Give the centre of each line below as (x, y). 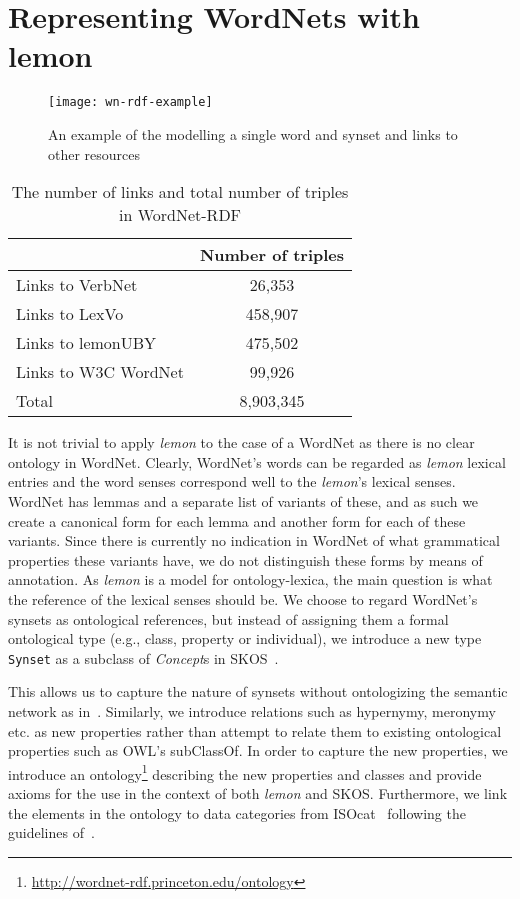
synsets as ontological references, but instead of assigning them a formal (228, 618)
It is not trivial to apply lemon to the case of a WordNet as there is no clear (241, 442)
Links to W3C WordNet (100, 372)
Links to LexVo (70, 314)
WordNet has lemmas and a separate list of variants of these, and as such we (243, 500)
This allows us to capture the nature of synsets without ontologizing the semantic (258, 691)
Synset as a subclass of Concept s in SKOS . (143, 657)
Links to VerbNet (77, 285)
